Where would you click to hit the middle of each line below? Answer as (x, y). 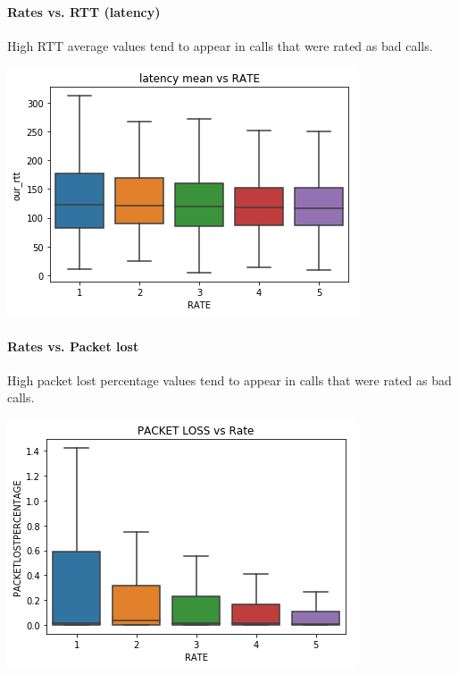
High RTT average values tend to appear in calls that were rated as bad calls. (220, 45)
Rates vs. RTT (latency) (84, 11)
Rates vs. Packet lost (73, 346)
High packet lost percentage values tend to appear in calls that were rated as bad (229, 380)
